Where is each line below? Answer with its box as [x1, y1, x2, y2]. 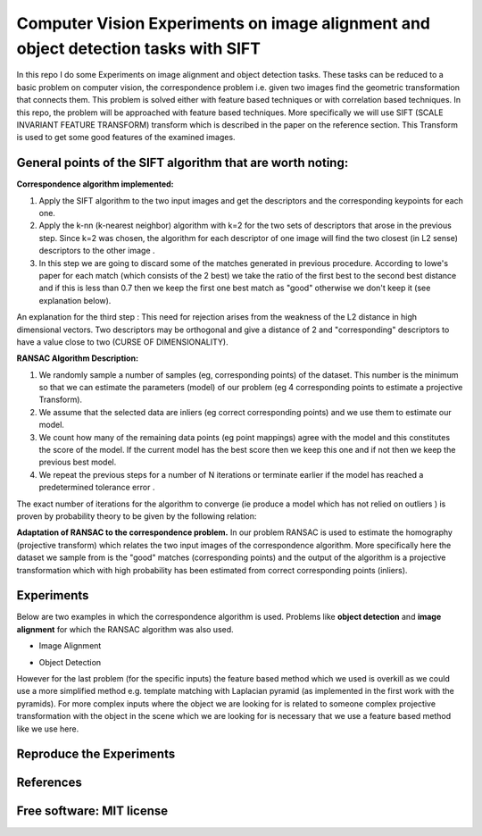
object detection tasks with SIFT [16, 38, 261, 58]
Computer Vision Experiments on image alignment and [16, 13, 431, 33]
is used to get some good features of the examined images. [16, 132, 236, 143]
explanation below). [38, 295, 112, 305]
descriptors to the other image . [38, 246, 155, 256]
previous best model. [38, 456, 117, 468]
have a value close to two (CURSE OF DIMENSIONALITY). [16, 336, 229, 347]
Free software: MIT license [16, 804, 169, 819]
